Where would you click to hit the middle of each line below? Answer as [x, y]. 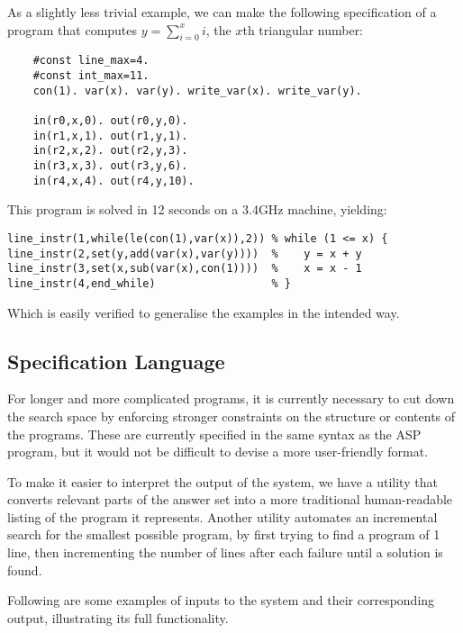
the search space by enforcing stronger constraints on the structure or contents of [231, 416]
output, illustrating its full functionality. [118, 617]
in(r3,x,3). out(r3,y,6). [110, 165]
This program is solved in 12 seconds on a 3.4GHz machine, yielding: [197, 209]
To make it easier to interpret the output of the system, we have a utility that [222, 481]
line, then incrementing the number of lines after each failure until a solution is [225, 552]
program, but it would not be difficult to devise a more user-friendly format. [218, 452]
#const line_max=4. [91, 61]
